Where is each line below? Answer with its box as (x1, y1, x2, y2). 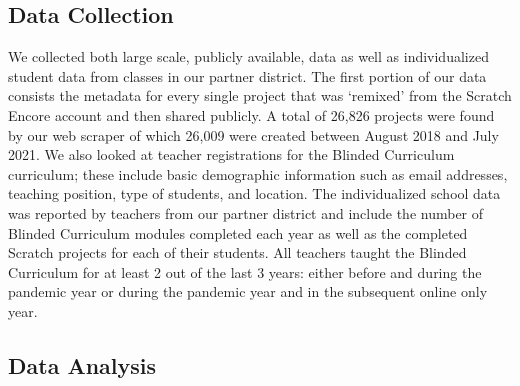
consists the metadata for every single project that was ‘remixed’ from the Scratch (8, 85, 512, 106)
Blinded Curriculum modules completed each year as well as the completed (8, 222, 468, 243)
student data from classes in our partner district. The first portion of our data (8, 65, 487, 86)
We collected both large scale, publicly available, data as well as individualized (8, 46, 489, 67)
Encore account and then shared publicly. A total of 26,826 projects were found (8, 104, 495, 125)
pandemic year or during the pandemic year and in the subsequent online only (8, 281, 488, 302)
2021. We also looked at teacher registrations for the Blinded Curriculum (8, 144, 455, 165)
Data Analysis (8, 349, 157, 380)
